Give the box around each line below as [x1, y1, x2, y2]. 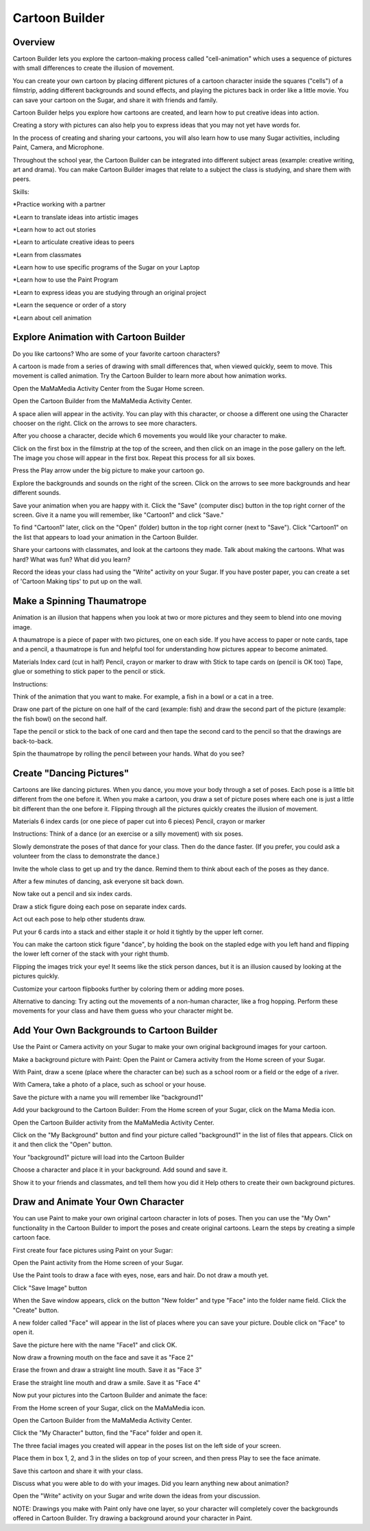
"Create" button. [12, 1306, 60, 1314]
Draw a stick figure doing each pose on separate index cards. [12, 902, 187, 911]
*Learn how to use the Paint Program [12, 276, 119, 284]
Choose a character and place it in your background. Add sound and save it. [12, 1166, 228, 1174]
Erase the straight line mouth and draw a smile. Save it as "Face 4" [12, 1378, 201, 1386]
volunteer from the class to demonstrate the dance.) [12, 852, 160, 860]
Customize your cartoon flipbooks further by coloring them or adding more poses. [12, 985, 245, 993]
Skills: [12, 187, 30, 195]
